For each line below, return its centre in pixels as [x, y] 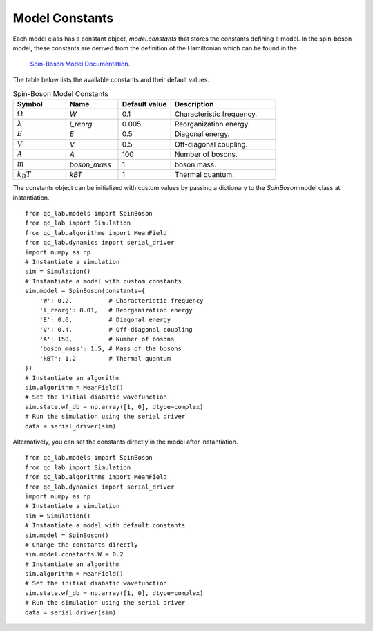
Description [194, 104]
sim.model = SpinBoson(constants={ [85, 291]
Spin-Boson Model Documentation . [80, 64]
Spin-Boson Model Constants [60, 94]
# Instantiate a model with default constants [105, 526]
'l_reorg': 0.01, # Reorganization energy [116, 310]
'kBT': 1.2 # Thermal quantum [105, 358]
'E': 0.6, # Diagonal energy [105, 320]
